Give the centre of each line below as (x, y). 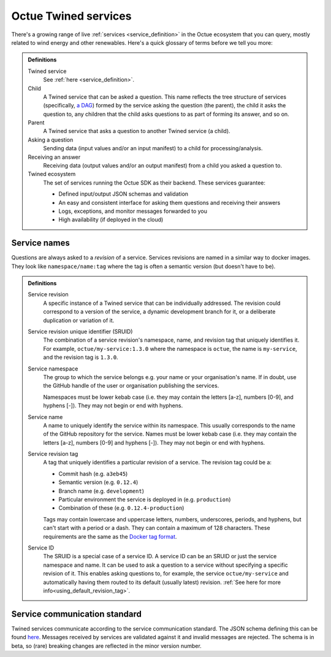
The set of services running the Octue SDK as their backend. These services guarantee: (154, 182)
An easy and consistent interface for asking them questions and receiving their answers (169, 202)
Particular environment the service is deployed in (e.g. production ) (145, 499)
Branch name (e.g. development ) (101, 491)
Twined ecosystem (52, 174)
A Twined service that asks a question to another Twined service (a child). (137, 131)
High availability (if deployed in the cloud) (111, 220)
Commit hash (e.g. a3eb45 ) (93, 474)
